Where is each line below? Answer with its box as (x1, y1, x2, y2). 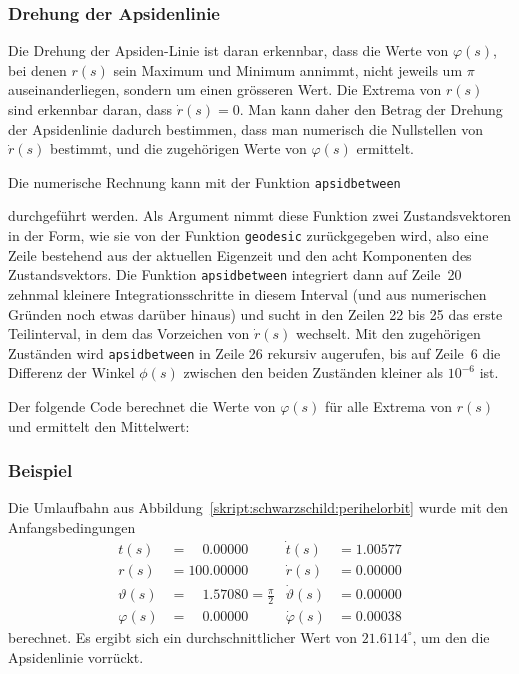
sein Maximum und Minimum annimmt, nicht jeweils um (113, 59, 463, 80)
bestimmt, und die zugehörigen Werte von (50, 138, 307, 159)
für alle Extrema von (325, 395, 453, 416)
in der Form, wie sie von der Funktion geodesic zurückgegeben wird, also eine (8, 225, 489, 246)
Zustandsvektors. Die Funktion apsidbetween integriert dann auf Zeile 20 (8, 264, 462, 285)
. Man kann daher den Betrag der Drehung (239, 99, 503, 119)
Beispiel (8, 458, 73, 483)
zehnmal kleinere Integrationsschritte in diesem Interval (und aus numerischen (8, 283, 487, 304)
